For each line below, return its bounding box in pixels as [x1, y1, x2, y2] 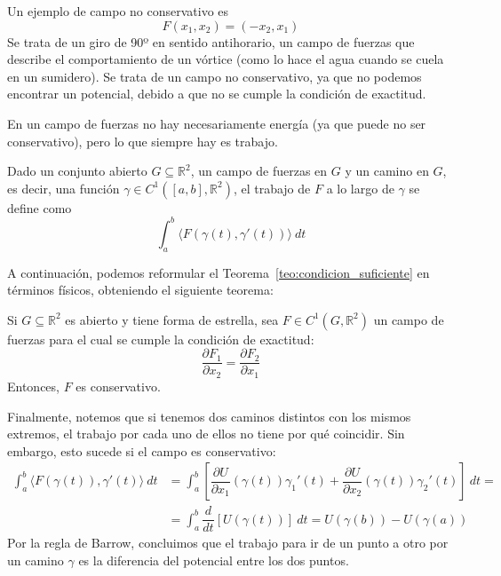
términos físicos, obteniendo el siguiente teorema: [7, 280, 274, 299]
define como [7, 198, 72, 217]
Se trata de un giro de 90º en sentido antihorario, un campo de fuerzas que [7, 32, 415, 51]
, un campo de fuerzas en [190, 162, 328, 180]
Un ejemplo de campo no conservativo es [7, 2, 229, 20]
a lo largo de [326, 178, 394, 197]
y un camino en [345, 162, 429, 180]
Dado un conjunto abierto [7, 162, 147, 180]
